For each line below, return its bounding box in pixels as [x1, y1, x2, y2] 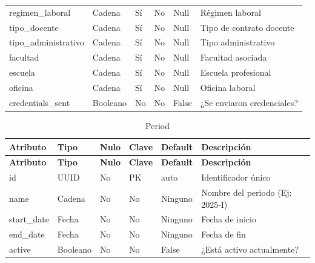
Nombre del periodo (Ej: [201, 186, 292, 199]
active [9, 243, 31, 256]
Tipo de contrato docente [200, 21, 294, 33]
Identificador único [201, 171, 271, 184]
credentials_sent [9, 96, 70, 108]
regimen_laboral [9, 5, 71, 18]
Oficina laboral [200, 81, 256, 93]
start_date [9, 213, 49, 225]
